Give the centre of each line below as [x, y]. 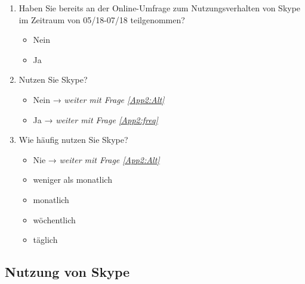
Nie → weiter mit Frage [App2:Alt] [96, 159]
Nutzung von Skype [67, 272]
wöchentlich [54, 219]
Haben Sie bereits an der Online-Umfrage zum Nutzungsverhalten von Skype [160, 8]
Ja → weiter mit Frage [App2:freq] [95, 119]
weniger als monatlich [73, 180]
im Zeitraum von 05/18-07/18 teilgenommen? [102, 19]
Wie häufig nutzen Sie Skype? [73, 140]
